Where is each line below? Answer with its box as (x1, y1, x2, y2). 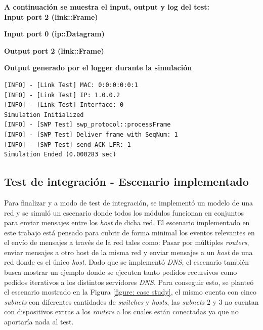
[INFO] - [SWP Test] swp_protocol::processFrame (4, 121, 171, 129)
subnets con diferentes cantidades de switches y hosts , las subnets (4, 296, 205, 307)
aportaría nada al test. (4, 316, 74, 327)
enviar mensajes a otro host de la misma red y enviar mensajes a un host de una (4, 246, 253, 257)
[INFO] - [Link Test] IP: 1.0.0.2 (4, 91, 120, 99)
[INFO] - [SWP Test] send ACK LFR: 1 (4, 141, 131, 148)
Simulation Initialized (4, 111, 84, 118)
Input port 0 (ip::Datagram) (4, 28, 105, 39)
